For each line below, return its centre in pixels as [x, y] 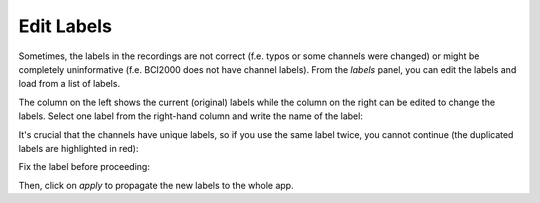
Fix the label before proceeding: [84, 167]
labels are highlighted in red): [78, 148]
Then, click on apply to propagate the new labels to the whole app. [156, 185]
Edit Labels [65, 26]
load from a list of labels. [69, 84]
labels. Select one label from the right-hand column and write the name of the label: [191, 116]
